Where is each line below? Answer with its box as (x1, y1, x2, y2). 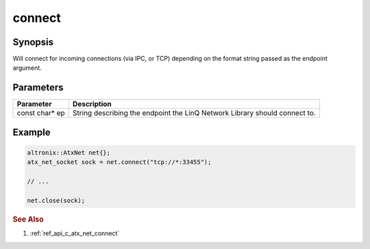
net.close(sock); (27, 196, 86, 205)
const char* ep (16, 108, 65, 118)
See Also (12, 214, 44, 224)
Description (72, 99, 112, 109)
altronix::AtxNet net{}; (27, 148, 111, 157)
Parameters (12, 82, 64, 94)
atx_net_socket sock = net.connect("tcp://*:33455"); (27, 158, 212, 166)
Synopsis (12, 36, 54, 48)
